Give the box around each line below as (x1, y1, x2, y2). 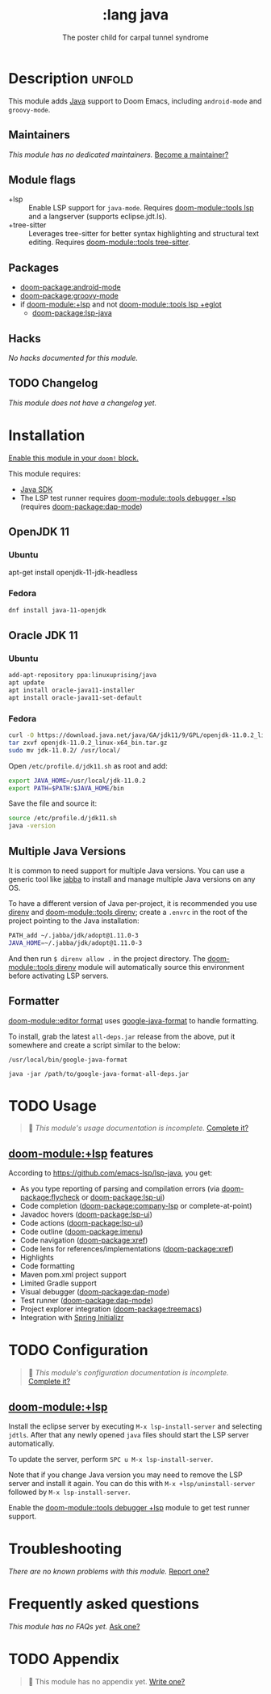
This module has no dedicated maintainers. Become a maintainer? (8, 150, 229, 159)
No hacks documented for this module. (8, 353, 139, 362)
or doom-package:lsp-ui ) (81, 1192, 165, 1202)
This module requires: (8, 468, 81, 478)
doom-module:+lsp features (8, 1146, 154, 1160)
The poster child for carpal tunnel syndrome (62, 32, 209, 42)
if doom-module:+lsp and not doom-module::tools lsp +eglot (19, 299, 222, 309)
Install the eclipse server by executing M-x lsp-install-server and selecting (8, 1421, 263, 1431)
